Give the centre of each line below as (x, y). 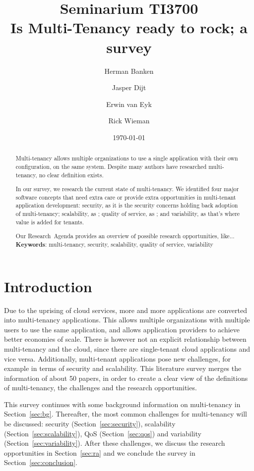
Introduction (48, 286)
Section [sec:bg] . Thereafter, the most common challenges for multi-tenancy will (126, 414)
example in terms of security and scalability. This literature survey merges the (123, 368)
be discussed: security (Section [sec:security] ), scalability (90, 424)
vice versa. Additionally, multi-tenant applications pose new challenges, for (117, 358)
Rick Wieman (129, 121)
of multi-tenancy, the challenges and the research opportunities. (100, 388)
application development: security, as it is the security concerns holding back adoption (127, 205)
